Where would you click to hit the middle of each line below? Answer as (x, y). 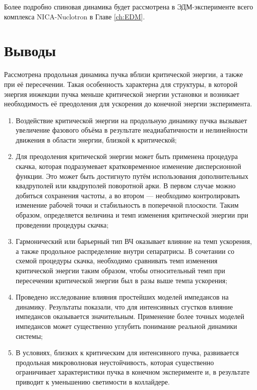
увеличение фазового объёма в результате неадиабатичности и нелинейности (131, 130)
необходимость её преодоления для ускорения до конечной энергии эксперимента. (128, 104)
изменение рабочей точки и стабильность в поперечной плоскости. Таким (127, 205)
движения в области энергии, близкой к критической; (96, 139)
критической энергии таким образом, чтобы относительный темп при (120, 270)
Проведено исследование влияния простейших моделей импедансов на (122, 297)
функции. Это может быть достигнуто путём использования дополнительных (132, 176)
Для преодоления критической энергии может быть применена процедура (127, 156)
